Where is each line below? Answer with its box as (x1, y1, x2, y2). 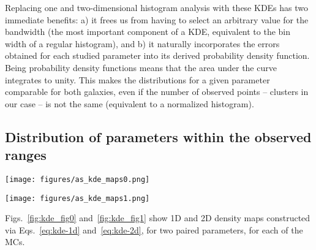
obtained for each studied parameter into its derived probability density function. (5, 49, 310, 62)
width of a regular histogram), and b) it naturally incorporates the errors (5, 37, 280, 50)
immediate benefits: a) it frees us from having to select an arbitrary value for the (5, 13, 309, 26)
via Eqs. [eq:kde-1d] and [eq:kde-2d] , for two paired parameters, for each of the (5, 223, 303, 236)
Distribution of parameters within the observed (5, 127, 312, 146)
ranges (5, 145, 47, 164)
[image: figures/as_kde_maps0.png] (5, 175, 150, 184)
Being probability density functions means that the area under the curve (5, 61, 277, 74)
